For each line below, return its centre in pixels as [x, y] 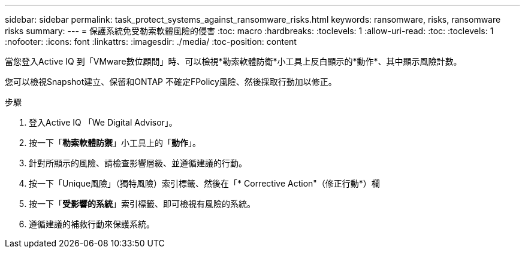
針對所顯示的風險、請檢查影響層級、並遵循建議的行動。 [138, 163]
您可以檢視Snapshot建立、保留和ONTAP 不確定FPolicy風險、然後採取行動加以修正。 [171, 82]
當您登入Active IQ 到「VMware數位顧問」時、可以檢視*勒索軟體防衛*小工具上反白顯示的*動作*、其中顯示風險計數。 [233, 61]
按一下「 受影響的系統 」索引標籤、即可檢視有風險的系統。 [142, 204]
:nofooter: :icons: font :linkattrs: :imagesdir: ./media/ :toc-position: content [151, 42]
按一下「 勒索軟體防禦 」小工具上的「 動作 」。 [115, 143]
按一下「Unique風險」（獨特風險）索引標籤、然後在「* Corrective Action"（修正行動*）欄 [204, 183]
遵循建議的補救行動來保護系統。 [92, 224]
